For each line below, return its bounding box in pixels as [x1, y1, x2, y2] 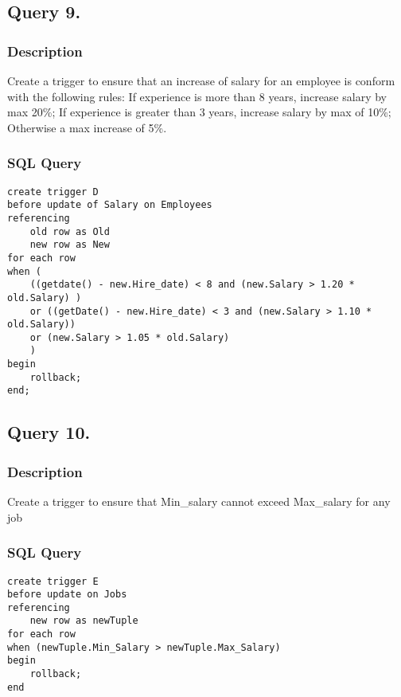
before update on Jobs [7, 589, 127, 601]
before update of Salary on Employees [7, 199, 212, 211]
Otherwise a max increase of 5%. [7, 119, 167, 135]
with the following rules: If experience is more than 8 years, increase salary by [7, 88, 387, 104]
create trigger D [7, 186, 99, 198]
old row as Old [29, 225, 110, 237]
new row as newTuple [29, 615, 138, 627]
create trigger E [7, 575, 99, 587]
